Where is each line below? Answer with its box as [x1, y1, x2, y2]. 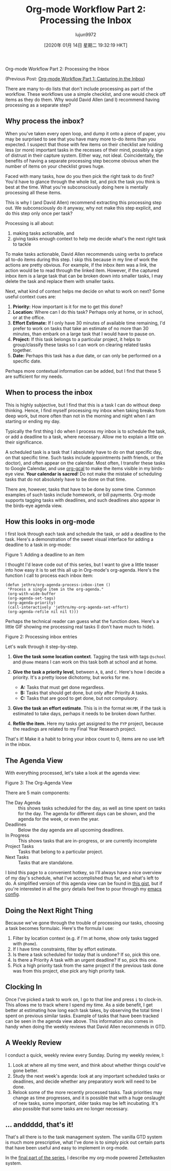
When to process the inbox [5, 388, 93, 397]
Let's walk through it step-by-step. [5, 643, 78, 650]
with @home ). [12, 941, 38, 946]
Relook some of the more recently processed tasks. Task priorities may [12, 1089, 162, 1095]
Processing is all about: [5, 220, 55, 226]
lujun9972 [75, 31, 96, 37]
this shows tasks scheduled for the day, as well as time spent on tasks [18, 805, 166, 811]
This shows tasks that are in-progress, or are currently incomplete [18, 838, 157, 844]
